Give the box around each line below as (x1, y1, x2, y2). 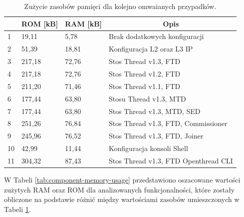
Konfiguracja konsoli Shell (109, 143, 188, 153)
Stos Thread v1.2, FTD (109, 68, 181, 78)
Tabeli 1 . (4, 203, 31, 214)
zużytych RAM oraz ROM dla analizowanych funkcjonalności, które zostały (4, 184, 235, 194)
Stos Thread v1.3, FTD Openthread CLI (109, 155, 233, 165)
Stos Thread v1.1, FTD (109, 80, 181, 91)
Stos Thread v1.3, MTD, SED (109, 105, 201, 116)
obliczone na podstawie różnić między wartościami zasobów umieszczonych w (4, 194, 240, 204)
